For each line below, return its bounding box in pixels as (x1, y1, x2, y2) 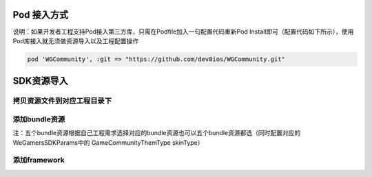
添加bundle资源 (12, 114, 65, 123)
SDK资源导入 (12, 75, 69, 87)
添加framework (12, 155, 65, 165)
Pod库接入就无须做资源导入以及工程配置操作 (12, 36, 139, 45)
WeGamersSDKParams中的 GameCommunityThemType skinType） (12, 138, 204, 147)
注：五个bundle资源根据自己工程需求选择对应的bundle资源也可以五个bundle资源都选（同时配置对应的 (12, 129, 301, 137)
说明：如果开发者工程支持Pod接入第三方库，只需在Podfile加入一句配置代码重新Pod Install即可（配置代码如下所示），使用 (12, 27, 354, 36)
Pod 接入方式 (12, 9, 69, 21)
